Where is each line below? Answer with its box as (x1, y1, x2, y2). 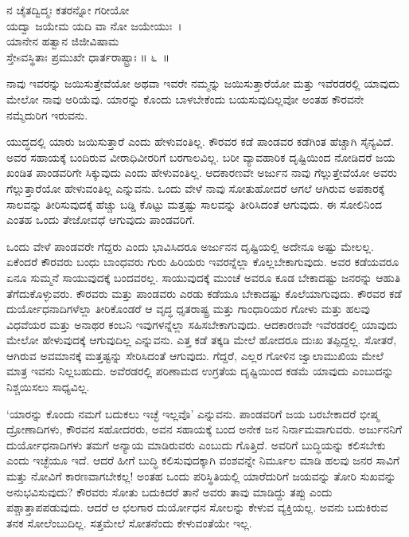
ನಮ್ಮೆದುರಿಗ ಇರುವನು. (6, 106, 88, 123)
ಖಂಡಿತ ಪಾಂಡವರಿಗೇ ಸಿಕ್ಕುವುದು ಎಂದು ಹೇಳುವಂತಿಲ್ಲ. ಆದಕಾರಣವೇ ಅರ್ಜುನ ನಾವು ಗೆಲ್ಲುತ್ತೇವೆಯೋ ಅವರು (6, 164, 397, 181)
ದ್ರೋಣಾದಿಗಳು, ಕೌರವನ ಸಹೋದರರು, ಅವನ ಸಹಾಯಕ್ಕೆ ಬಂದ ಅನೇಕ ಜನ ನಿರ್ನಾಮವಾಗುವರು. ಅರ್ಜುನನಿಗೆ (6, 421, 403, 437)
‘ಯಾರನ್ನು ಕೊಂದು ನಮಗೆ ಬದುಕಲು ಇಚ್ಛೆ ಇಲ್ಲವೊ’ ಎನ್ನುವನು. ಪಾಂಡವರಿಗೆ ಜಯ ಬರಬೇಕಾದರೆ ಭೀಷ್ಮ (6, 405, 380, 421)
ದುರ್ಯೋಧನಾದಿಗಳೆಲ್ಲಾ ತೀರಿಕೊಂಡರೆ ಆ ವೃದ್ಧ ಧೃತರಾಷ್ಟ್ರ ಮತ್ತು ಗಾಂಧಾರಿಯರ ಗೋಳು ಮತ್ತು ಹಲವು (6, 300, 370, 317)
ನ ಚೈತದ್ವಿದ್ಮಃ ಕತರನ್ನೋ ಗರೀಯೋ (6, 2, 130, 18)
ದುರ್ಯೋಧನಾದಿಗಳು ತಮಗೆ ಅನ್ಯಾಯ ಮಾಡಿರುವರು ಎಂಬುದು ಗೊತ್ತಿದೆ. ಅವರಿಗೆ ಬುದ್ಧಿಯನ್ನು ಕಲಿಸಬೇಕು (6, 436, 386, 453)
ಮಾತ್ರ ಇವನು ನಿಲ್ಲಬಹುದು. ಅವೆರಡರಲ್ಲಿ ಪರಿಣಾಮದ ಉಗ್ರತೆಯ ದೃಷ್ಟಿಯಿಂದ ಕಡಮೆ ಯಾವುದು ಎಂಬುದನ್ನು (6, 363, 394, 379)
